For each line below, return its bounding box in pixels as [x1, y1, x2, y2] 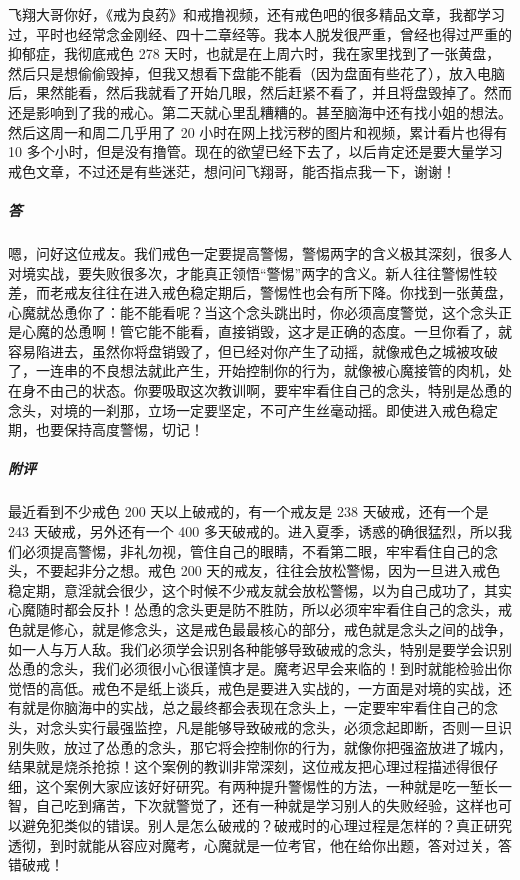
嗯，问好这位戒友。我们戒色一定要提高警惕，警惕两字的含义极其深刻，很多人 [8, 242, 512, 263]
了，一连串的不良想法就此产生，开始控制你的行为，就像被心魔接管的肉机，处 [8, 360, 512, 381]
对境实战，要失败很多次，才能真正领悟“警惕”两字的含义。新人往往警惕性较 [8, 262, 498, 283]
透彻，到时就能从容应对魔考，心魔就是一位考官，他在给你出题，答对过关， [8, 834, 498, 855]
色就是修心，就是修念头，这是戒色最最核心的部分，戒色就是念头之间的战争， [8, 618, 512, 639]
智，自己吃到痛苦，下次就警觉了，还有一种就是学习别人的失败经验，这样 [8, 795, 484, 816]
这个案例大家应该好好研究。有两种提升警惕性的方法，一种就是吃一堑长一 [35, 775, 512, 796]
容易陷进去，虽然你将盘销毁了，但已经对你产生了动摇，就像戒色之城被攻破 [8, 340, 498, 361]
